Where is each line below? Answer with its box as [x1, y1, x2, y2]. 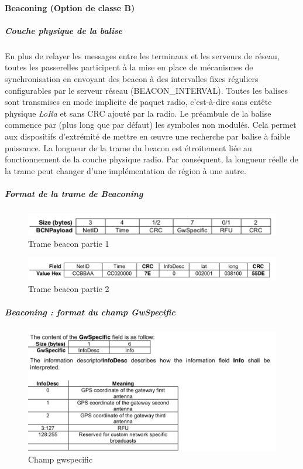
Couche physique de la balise [5, 24, 123, 36]
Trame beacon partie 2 [28, 283, 109, 295]
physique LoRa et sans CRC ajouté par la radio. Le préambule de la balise [5, 107, 271, 119]
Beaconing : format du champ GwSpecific [5, 305, 175, 318]
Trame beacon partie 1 [28, 237, 109, 249]
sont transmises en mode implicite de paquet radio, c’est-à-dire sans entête [5, 96, 272, 108]
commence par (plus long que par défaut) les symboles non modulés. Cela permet [5, 118, 297, 131]
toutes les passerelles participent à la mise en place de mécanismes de [5, 61, 253, 73]
